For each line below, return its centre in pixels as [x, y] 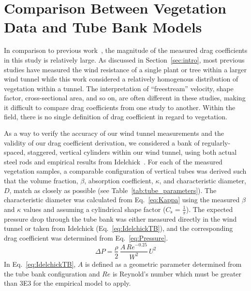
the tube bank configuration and [52, 273]
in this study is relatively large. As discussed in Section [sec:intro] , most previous [124, 59]
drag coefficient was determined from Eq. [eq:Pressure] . [86, 237]
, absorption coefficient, [119, 181]
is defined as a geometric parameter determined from [163, 264]
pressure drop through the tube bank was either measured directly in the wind [120, 218]
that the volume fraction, [41, 181]
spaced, [15, 152]
